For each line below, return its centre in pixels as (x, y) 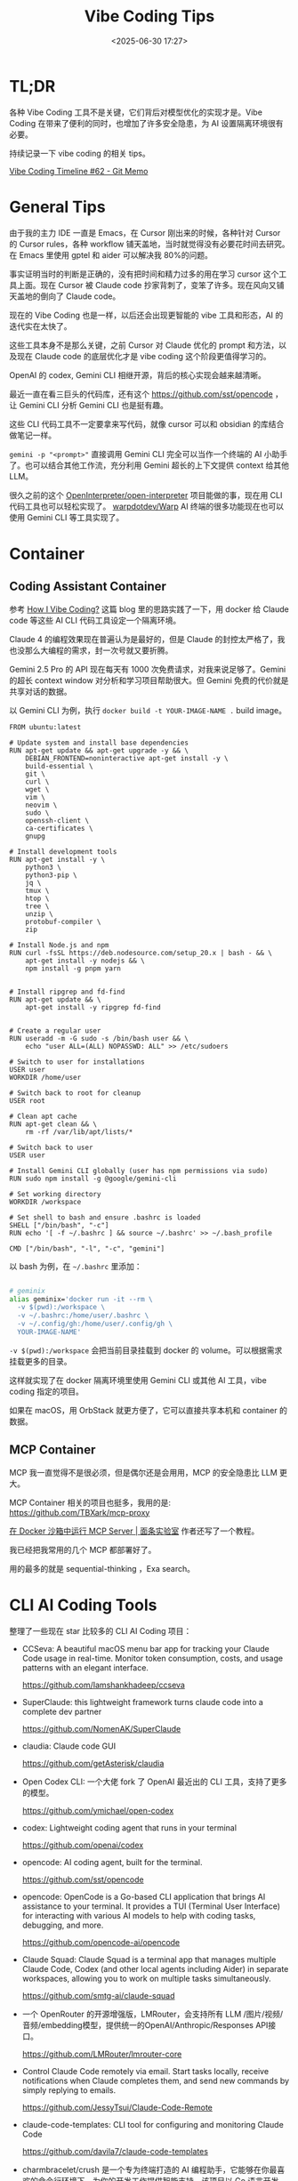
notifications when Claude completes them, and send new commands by (156, 2080)
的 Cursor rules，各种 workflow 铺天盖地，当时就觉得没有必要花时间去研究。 (150, 244)
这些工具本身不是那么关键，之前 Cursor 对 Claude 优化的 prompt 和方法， (144, 345)
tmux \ (37, 890)
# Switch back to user (51, 1147)
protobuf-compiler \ (63, 921)
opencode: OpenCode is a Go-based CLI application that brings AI (144, 1896)
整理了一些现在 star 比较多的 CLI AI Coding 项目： (101, 1630)
